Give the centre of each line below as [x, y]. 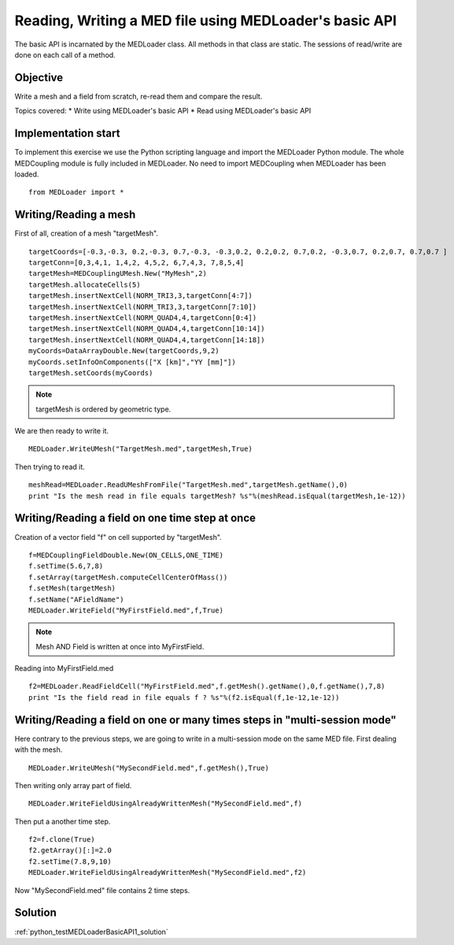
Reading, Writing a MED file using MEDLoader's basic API [206, 20]
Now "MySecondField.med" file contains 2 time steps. [102, 890]
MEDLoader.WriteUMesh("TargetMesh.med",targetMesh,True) [141, 449]
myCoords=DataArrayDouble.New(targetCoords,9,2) [124, 351]
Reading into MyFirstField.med [64, 668]
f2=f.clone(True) [62, 840]
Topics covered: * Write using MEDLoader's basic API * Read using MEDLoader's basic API [163, 111]
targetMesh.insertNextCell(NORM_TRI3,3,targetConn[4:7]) [141, 296]
